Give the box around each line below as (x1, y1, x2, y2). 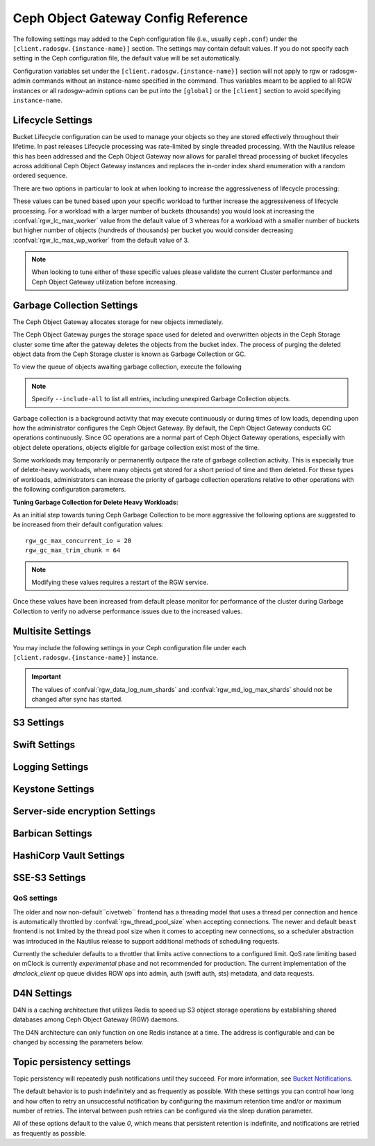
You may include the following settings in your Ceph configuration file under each (12, 643, 247, 652)
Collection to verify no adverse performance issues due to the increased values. (12, 607, 242, 615)
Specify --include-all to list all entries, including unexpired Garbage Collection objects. (31, 395, 291, 403)
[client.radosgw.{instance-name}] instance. (12, 654, 158, 662)
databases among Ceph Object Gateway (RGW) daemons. (12, 1015, 180, 1024)
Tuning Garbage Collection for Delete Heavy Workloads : (12, 498, 178, 506)
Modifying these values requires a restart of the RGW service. (31, 578, 208, 586)
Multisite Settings (12, 625, 92, 637)
